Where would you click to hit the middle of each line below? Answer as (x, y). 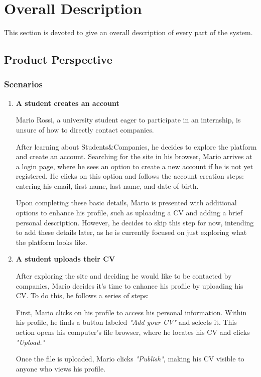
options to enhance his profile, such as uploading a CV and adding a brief (129, 213)
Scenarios (23, 84)
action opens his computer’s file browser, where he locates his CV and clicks (133, 332)
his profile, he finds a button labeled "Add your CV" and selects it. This (126, 322)
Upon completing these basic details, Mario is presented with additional (126, 203)
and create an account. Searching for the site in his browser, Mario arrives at (134, 156)
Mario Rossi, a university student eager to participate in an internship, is (128, 120)
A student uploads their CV (66, 259)
